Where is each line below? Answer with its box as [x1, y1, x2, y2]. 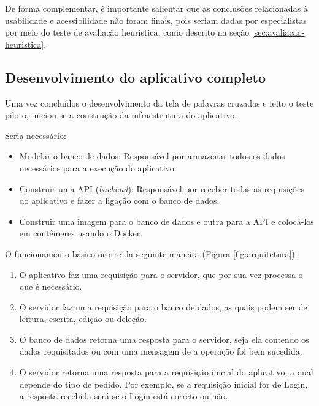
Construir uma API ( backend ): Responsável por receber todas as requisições [19, 182, 304, 195]
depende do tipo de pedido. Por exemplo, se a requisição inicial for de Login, [19, 377, 308, 390]
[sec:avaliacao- [252, 26, 305, 39]
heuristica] [5, 37, 44, 50]
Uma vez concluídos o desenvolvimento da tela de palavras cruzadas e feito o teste [5, 96, 314, 109]
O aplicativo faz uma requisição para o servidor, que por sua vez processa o [19, 268, 303, 280]
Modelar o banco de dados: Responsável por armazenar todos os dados [19, 149, 285, 162]
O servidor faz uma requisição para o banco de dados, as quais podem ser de [19, 300, 307, 313]
